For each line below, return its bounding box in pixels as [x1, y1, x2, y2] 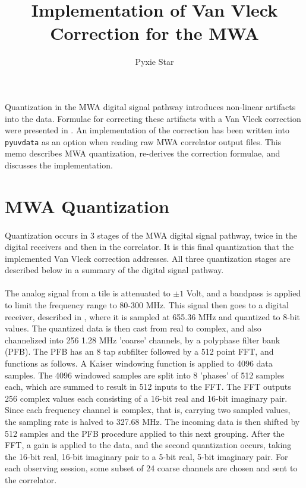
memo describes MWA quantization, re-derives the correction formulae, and [5, 147, 280, 159]
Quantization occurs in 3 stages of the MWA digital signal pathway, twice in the [5, 229, 297, 241]
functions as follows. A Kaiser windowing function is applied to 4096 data [5, 357, 273, 370]
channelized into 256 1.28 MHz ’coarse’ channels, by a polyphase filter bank [5, 333, 280, 346]
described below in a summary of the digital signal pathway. [5, 264, 224, 276]
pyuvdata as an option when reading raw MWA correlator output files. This [5, 135, 282, 148]
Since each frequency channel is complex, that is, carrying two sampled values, [5, 403, 291, 416]
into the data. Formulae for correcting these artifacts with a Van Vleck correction [5, 112, 301, 124]
